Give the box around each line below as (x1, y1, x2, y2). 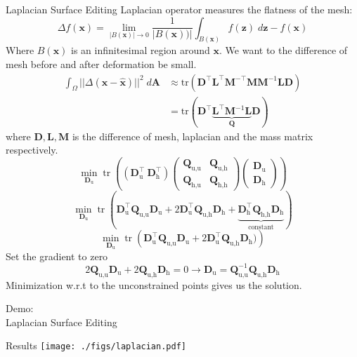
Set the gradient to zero (6, 248, 108, 263)
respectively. (6, 142, 58, 157)
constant (248, 223, 274, 231)
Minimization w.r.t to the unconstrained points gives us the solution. (6, 277, 302, 292)
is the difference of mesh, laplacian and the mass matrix (72, 128, 313, 143)
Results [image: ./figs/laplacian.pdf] (6, 338, 186, 353)
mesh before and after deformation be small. (6, 57, 197, 72)
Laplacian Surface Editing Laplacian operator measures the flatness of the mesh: (6, 2, 353, 16)
